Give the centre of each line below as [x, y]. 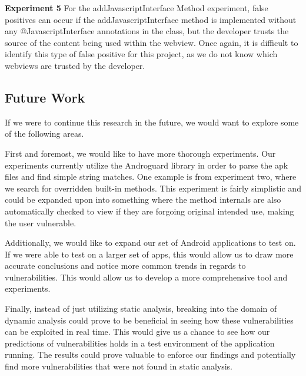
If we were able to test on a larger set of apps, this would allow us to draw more [149, 254]
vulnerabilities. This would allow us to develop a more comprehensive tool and [146, 277]
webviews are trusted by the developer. [75, 65]
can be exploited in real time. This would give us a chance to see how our [137, 332]
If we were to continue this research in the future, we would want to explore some [152, 122]
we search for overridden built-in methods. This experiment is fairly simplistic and [153, 188]
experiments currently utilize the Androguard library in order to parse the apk [147, 165]
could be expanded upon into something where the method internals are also [143, 199]
